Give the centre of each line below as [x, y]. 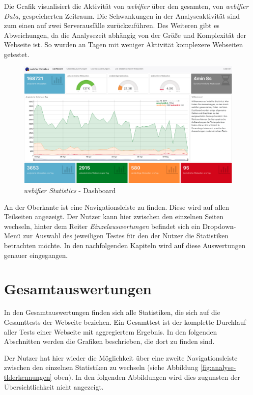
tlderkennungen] [28, 377]
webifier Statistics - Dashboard [70, 190]
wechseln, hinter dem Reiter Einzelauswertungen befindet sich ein [102, 226]
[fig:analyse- [218, 367]
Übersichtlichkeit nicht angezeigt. [54, 386]
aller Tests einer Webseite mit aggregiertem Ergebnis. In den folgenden [111, 331]
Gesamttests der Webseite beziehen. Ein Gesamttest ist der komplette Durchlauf [125, 322]
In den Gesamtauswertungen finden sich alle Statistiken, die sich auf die [112, 312]
